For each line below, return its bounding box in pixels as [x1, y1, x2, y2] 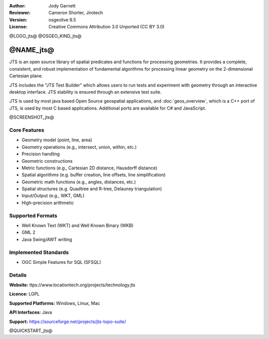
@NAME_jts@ [9, 46, 54, 54]
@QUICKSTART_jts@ [9, 328, 53, 334]
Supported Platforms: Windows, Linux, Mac [9, 300, 101, 306]
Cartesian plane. [9, 73, 43, 79]
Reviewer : [9, 10, 31, 16]
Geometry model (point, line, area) [21, 137, 92, 143]
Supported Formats [9, 212, 57, 219]
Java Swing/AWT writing [21, 236, 72, 242]
